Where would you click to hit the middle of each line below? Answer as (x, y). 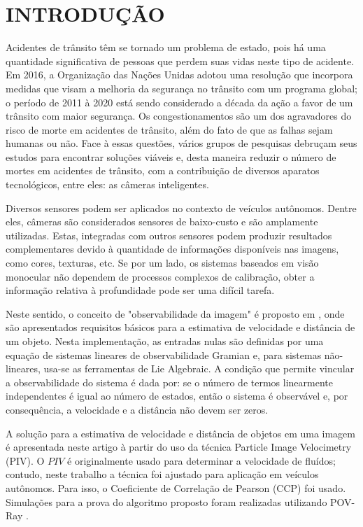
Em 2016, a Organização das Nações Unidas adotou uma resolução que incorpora (179, 75)
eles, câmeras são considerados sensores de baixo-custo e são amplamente (162, 222)
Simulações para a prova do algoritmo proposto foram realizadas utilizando (166, 501)
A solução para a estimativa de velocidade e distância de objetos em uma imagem (180, 433)
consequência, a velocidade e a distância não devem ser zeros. (137, 409)
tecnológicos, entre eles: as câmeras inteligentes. (107, 184)
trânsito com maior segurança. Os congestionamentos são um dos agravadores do (179, 116)
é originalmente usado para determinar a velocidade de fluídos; (201, 460)
